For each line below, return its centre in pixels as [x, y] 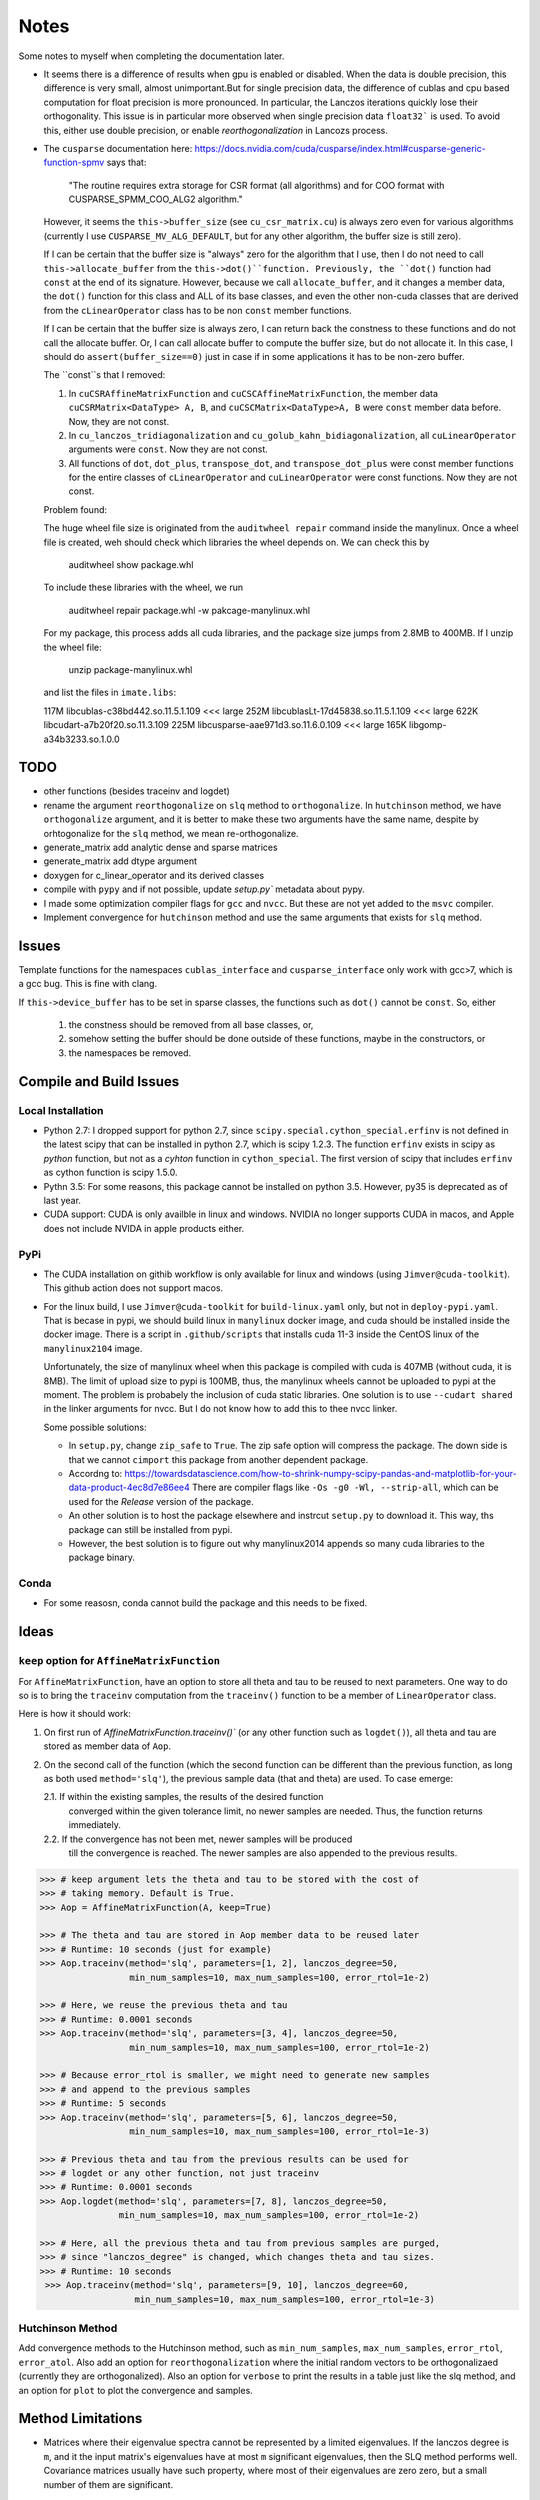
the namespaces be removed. [130, 1052]
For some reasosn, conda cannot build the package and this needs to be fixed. [205, 1603]
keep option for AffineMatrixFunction [119, 1661]
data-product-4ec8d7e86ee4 [129, 1487]
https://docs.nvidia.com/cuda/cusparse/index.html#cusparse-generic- [340, 148]
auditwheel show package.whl [131, 565]
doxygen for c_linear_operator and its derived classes [154, 875]
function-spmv [74, 162]
